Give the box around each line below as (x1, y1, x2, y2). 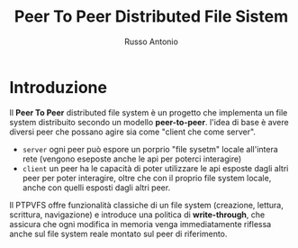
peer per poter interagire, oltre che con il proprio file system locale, (22, 172, 272, 183)
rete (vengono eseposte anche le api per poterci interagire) (22, 153, 242, 164)
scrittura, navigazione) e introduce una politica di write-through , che (9, 209, 266, 220)
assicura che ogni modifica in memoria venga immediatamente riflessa (9, 218, 272, 229)
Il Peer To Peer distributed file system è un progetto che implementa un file (9, 106, 288, 118)
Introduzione (9, 77, 108, 97)
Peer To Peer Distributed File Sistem (14, 6, 289, 27)
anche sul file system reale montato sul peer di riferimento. (9, 228, 228, 239)
